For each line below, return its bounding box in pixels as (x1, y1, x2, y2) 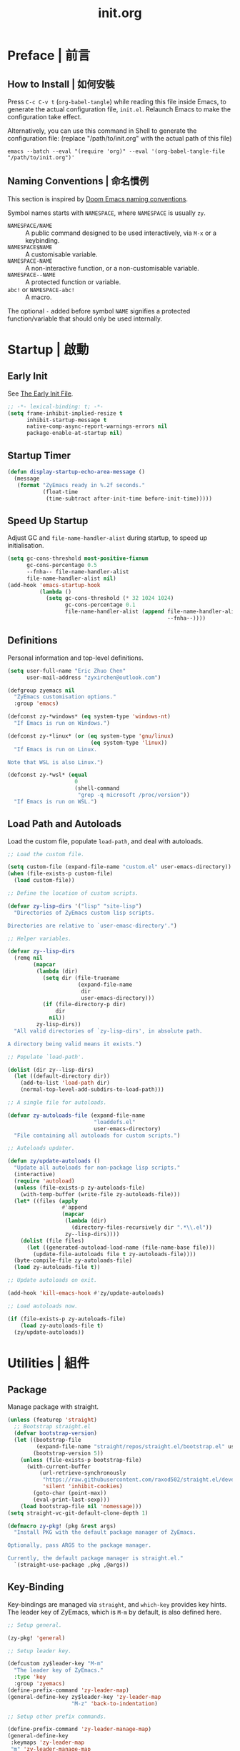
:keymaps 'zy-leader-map (10, 1739, 84, 1747)
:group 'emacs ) (14, 700, 59, 708)
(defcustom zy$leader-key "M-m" (7, 1660, 104, 1667)
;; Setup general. (7, 1621, 62, 1629)
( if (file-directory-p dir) (42, 1001, 126, 1008)
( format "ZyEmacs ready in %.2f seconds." (16, 481, 145, 488)
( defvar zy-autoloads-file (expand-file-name (7, 1112, 145, 1119)
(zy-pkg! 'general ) (7, 1634, 66, 1642)
